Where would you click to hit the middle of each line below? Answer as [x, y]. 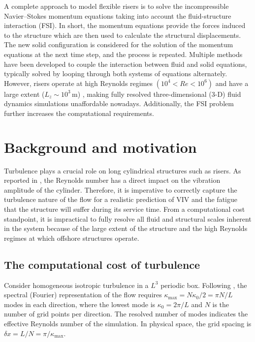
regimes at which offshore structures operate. [72, 238]
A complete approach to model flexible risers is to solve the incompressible [116, 6]
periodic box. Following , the [204, 285]
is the [221, 304]
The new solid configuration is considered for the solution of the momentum [119, 44]
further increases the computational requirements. [79, 113]
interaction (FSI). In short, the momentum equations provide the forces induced [125, 25]
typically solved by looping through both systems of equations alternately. [116, 73]
